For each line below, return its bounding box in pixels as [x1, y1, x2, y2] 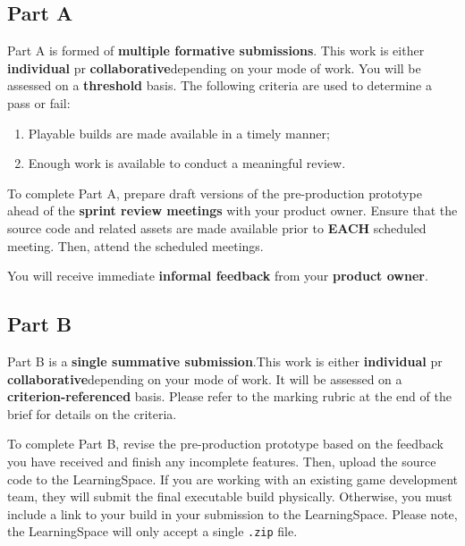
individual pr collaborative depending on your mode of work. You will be [7, 58, 421, 77]
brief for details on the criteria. [7, 404, 177, 423]
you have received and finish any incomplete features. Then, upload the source [7, 451, 436, 470]
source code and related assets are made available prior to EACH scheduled [7, 218, 427, 237]
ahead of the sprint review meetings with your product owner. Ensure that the [7, 201, 458, 220]
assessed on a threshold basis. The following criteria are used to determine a [7, 76, 432, 95]
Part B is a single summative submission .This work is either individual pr [7, 351, 443, 370]
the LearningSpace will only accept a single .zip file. [7, 522, 298, 541]
